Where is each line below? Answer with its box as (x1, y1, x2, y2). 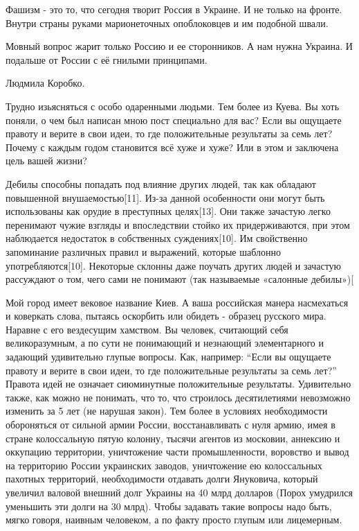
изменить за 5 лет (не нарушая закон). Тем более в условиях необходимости (6, 403, 328, 418)
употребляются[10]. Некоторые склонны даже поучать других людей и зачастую (6, 258, 342, 272)
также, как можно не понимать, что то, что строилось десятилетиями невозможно (6, 390, 351, 404)
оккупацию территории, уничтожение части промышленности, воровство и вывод (6, 444, 349, 459)
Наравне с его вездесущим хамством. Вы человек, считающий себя (6, 322, 288, 336)
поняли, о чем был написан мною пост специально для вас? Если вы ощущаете (6, 112, 342, 127)
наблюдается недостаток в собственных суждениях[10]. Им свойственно (6, 231, 308, 245)
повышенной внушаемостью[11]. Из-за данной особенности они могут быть (6, 190, 325, 204)
